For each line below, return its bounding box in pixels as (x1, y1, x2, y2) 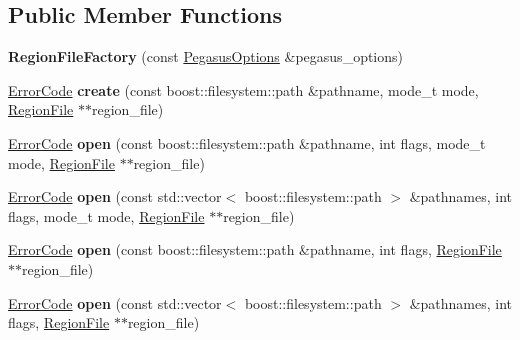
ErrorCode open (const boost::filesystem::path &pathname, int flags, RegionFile (8, 239, 502, 260)
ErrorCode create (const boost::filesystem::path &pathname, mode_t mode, (8, 79, 479, 100)
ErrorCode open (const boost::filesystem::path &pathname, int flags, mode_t (8, 132, 486, 153)
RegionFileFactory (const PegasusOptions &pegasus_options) (8, 46, 404, 67)
